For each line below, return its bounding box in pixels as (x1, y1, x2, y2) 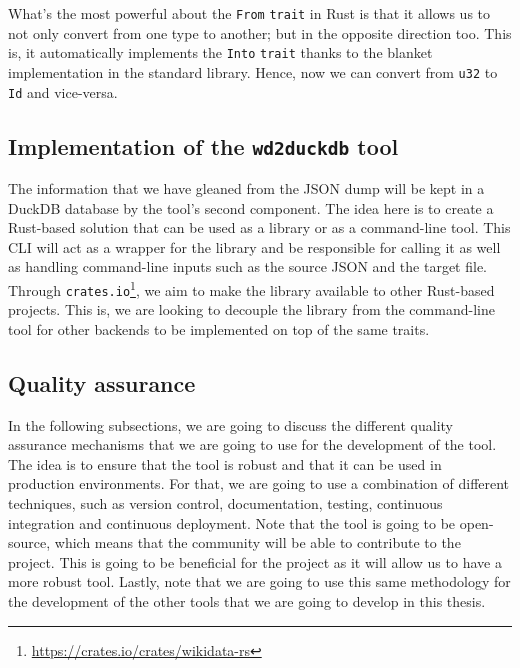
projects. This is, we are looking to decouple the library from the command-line (8, 299, 495, 320)
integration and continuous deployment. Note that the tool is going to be (8, 512, 456, 533)
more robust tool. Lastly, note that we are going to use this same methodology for (8, 571, 511, 592)
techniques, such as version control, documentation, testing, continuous (8, 493, 443, 514)
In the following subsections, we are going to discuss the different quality (8, 414, 454, 435)
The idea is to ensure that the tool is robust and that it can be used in (8, 453, 442, 474)
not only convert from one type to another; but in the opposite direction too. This (8, 22, 512, 43)
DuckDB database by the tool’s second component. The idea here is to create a (8, 197, 494, 218)
